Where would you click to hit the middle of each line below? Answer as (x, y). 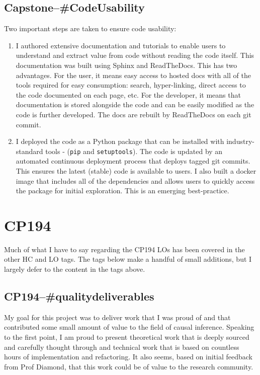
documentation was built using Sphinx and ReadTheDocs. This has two (126, 65)
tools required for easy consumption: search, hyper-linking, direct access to (131, 85)
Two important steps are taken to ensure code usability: (90, 28)
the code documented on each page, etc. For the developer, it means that (128, 94)
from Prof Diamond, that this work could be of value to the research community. (129, 366)
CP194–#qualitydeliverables (79, 296)
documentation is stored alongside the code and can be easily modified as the (135, 104)
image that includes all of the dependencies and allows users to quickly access (135, 180)
